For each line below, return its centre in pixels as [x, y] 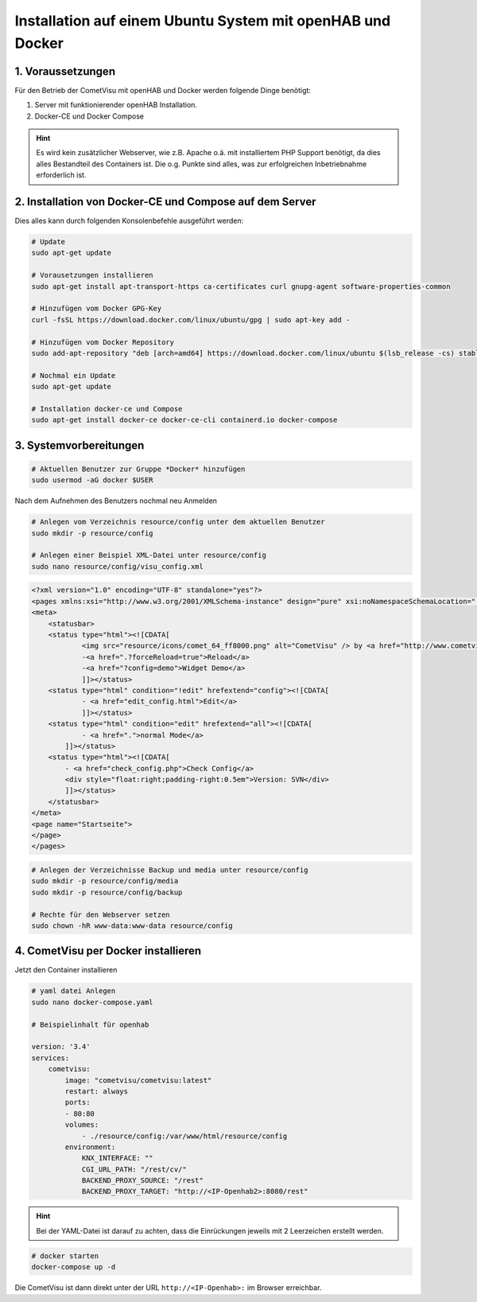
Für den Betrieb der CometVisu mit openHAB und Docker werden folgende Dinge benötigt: [163, 90]
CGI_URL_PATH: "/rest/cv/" [134, 1169]
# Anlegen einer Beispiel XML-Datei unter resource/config [149, 555]
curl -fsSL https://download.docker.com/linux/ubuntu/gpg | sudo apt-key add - [191, 320]
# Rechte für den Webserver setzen [101, 914]
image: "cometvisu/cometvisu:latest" [138, 1080]
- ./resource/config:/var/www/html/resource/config [184, 1136]
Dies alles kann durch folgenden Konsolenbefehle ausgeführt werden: [129, 221]
